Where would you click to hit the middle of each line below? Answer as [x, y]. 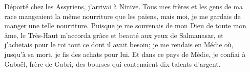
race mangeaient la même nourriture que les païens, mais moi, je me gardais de [123, 16]
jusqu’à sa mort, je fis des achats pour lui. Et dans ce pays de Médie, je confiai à [125, 54]
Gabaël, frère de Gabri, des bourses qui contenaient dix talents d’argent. [113, 63]
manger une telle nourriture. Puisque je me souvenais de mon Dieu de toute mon [125, 26]
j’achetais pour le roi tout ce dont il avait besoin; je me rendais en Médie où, [119, 45]
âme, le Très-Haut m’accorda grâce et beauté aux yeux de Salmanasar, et [114, 35]
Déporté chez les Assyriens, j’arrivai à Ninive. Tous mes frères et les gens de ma [124, 6]
